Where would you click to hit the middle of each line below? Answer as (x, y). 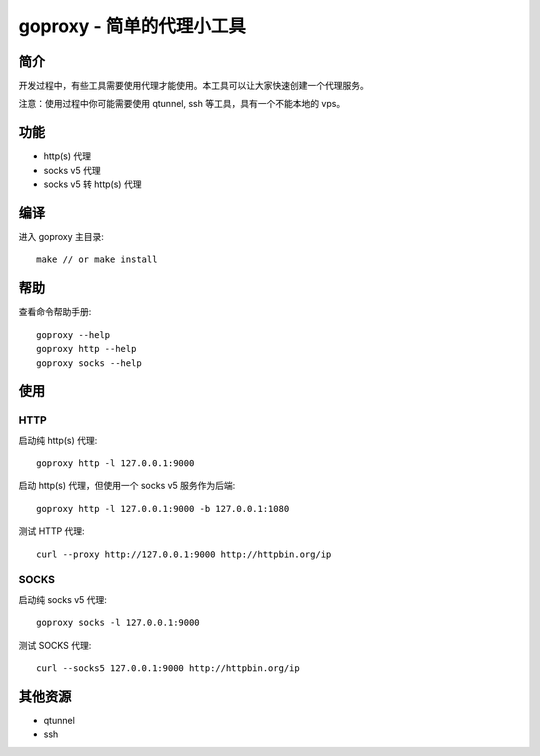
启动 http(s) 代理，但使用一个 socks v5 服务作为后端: (127, 486)
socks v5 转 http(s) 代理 (92, 184)
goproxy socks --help (89, 363)
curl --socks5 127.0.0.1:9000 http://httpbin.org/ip (168, 668)
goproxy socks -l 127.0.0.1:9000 (118, 623)
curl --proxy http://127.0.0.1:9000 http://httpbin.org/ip (184, 554)
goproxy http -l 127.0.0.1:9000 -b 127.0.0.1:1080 (163, 508)
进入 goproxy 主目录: (61, 237)
